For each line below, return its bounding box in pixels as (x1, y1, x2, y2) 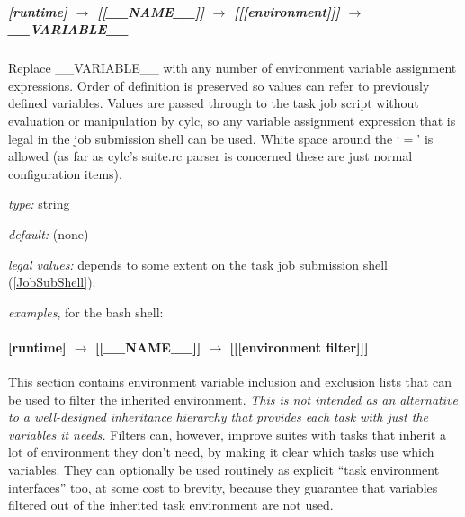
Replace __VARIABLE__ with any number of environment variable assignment (8, 58, 457, 77)
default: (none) (8, 224, 89, 243)
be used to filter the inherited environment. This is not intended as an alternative (8, 389, 458, 408)
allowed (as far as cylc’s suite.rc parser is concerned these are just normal (8, 147, 413, 165)
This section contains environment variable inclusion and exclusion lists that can (8, 372, 452, 391)
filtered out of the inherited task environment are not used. (8, 495, 334, 514)
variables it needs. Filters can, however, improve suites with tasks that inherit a (8, 424, 446, 443)
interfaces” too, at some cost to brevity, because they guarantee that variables (8, 477, 438, 496)
